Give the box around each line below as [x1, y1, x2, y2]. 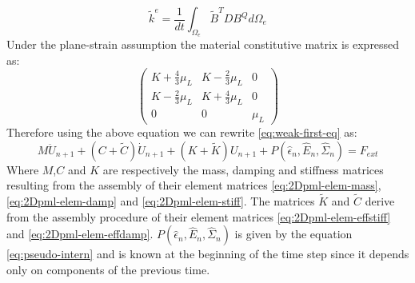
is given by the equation [234, 225, 353, 242]
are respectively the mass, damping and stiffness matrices [102, 161, 384, 177]
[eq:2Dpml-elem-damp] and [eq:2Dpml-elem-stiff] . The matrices [6, 192, 315, 209]
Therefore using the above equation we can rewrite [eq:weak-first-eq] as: [6, 123, 357, 140]
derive [365, 192, 395, 209]
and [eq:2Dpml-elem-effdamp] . [6, 225, 154, 242]
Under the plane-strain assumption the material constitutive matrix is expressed [6, 36, 400, 53]
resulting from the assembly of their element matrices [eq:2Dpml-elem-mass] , [6, 177, 381, 193]
